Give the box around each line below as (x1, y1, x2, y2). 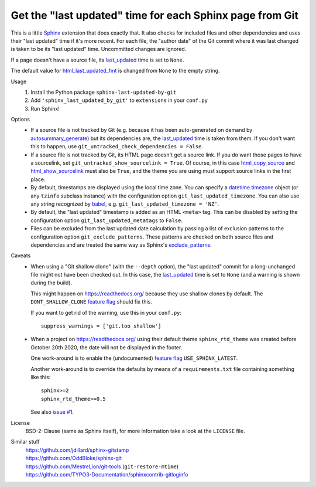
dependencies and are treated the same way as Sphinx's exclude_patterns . (30, 241, 212, 248)
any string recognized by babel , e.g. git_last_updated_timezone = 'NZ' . (30, 200, 219, 207)
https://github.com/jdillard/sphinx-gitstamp (25, 446, 129, 454)
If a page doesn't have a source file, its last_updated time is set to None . (11, 56, 184, 63)
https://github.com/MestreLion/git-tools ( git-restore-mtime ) (25, 463, 179, 470)
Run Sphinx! (30, 105, 60, 112)
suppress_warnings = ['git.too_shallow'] (41, 323, 162, 329)
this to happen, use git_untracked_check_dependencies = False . (30, 143, 204, 150)
